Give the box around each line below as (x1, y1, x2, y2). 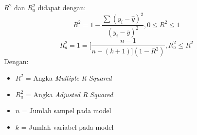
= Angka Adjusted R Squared (26, 89, 113, 99)
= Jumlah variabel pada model (21, 121, 114, 132)
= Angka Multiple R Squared (25, 72, 112, 83)
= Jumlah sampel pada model (21, 105, 111, 116)
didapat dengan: (37, 2, 86, 12)
